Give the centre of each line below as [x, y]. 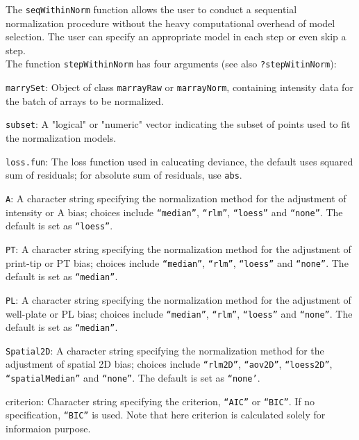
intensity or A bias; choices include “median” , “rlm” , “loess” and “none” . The [174, 212]
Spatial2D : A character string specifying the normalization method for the [165, 350]
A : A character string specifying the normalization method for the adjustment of [176, 198]
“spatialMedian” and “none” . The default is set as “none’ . [133, 378]
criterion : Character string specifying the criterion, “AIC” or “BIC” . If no [160, 401]
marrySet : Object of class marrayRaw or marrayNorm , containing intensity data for [179, 87]
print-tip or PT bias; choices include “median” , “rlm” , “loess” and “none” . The [177, 262]
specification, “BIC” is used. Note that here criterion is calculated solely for [166, 415]
